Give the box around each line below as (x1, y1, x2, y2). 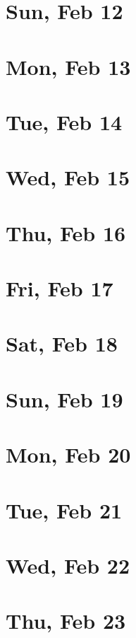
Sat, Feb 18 (6, 329, 118, 358)
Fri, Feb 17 (6, 274, 113, 303)
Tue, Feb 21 (6, 495, 123, 524)
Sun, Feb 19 (6, 384, 123, 413)
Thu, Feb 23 (6, 606, 126, 635)
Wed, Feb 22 (6, 550, 130, 579)
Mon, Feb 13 (6, 52, 131, 81)
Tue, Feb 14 (6, 107, 123, 136)
